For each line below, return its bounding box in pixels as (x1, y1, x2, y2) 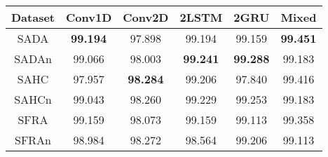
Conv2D (123, 9, 169, 25)
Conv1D (66, 9, 112, 25)
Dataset (11, 9, 55, 25)
